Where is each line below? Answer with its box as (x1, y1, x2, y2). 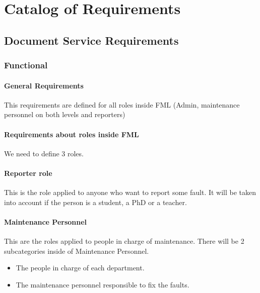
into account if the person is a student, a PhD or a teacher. (4, 197, 187, 207)
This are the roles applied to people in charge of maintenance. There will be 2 (4, 236, 244, 246)
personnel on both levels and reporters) (4, 109, 125, 120)
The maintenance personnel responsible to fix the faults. (16, 279, 189, 289)
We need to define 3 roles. (4, 148, 84, 158)
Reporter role (4, 167, 52, 178)
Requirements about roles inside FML (4, 129, 139, 139)
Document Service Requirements (4, 32, 179, 48)
